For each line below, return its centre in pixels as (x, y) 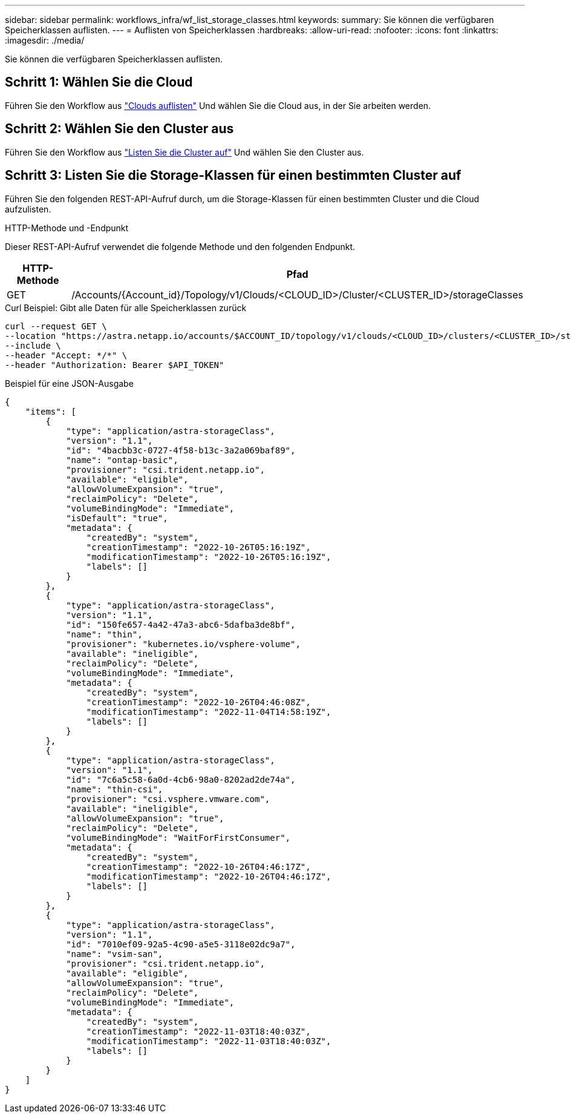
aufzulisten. (28, 209)
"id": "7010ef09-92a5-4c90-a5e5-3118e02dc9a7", (181, 944)
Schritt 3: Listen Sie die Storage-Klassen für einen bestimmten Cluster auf (233, 176)
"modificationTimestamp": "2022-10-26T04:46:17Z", (209, 876)
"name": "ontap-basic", (122, 460)
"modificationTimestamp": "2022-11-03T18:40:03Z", (209, 1041)
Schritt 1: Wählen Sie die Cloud (99, 82)
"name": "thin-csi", (115, 789)
